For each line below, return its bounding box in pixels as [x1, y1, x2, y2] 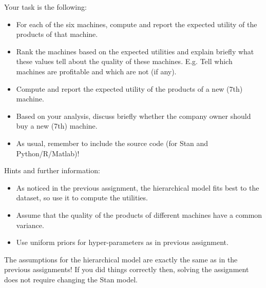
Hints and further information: [4, 165, 100, 176]
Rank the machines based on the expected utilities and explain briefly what [16, 46, 254, 56]
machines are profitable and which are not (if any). [16, 66, 177, 76]
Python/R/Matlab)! [16, 148, 80, 158]
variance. [16, 219, 44, 230]
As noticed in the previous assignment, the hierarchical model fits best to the [16, 182, 259, 193]
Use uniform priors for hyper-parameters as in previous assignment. [16, 237, 229, 248]
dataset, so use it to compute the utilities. [16, 192, 148, 203]
